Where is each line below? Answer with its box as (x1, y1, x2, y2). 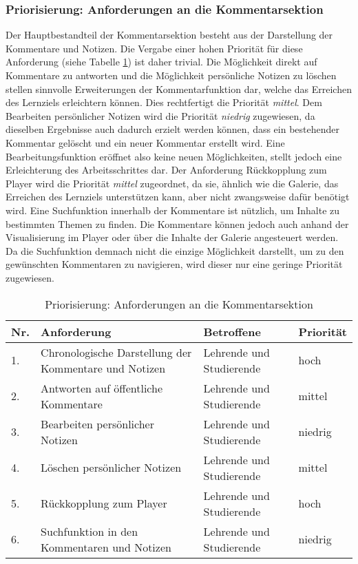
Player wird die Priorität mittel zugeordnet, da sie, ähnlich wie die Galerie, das (6, 176, 339, 190)
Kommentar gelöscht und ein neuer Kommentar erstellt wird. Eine (6, 135, 285, 149)
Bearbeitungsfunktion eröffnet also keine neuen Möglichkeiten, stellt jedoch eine (6, 149, 342, 163)
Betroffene (203, 323, 261, 340)
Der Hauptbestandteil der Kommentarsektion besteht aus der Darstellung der (6, 28, 333, 42)
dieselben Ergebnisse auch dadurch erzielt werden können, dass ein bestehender (6, 122, 340, 136)
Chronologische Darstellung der (41, 344, 192, 360)
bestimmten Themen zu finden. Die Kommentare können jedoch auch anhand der (6, 216, 349, 231)
